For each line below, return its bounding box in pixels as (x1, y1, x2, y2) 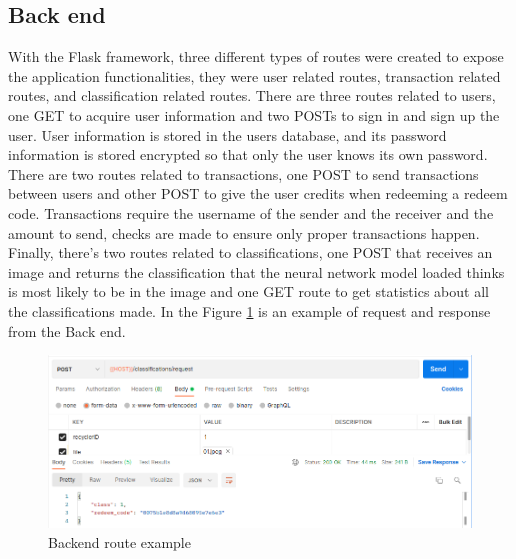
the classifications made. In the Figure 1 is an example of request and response (8, 300, 491, 321)
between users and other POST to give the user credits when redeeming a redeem (8, 183, 508, 204)
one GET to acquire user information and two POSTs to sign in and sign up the (8, 104, 500, 125)
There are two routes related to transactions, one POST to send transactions (8, 163, 479, 184)
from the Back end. (8, 320, 126, 341)
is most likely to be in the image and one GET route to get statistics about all (8, 281, 489, 302)
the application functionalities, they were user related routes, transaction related (8, 65, 501, 86)
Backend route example (48, 531, 191, 552)
